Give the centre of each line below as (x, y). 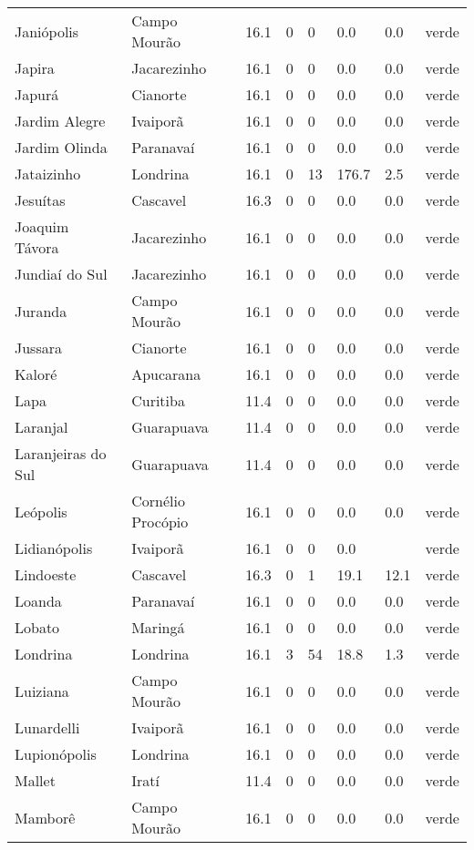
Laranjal (41, 427)
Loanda (38, 601)
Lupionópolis (56, 754)
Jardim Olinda (61, 147)
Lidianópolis (54, 548)
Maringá (158, 627)
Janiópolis (47, 31)
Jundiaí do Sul (61, 274)
